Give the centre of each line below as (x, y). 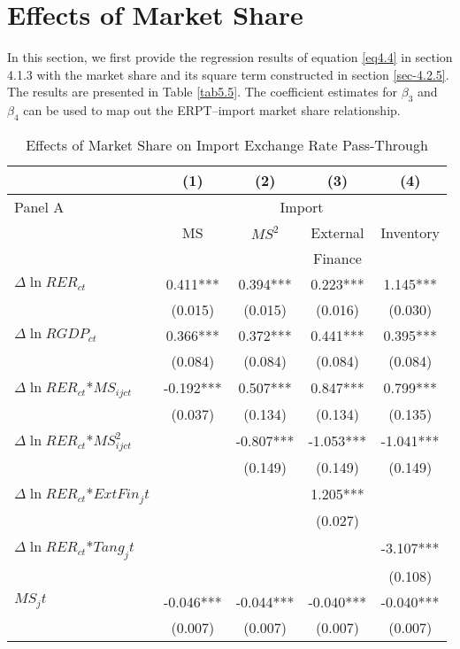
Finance (337, 258)
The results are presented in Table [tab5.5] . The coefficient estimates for (203, 92)
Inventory (410, 232)
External (337, 232)
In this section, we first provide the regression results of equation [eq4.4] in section (230, 57)
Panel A (39, 206)
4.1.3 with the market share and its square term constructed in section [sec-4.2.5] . (228, 74)
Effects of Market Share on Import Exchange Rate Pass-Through (227, 144)
